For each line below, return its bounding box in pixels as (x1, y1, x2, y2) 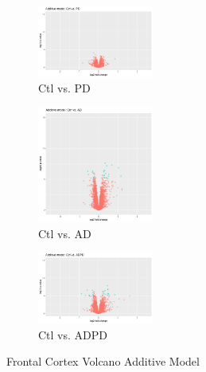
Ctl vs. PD (38, 80, 91, 96)
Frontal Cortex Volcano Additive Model (6, 353, 200, 370)
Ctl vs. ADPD (38, 326, 107, 343)
